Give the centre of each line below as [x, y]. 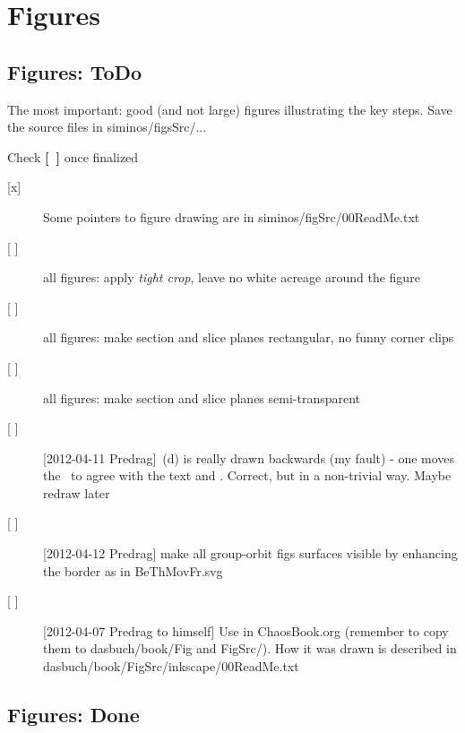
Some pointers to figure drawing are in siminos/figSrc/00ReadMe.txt [232, 216]
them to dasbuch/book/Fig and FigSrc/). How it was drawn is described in [250, 648]
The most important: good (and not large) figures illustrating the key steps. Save [230, 109]
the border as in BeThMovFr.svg [133, 570]
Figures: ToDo [75, 71]
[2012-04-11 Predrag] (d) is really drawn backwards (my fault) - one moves [249, 457]
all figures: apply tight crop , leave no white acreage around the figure [232, 277]
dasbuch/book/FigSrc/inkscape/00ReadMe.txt [171, 666]
